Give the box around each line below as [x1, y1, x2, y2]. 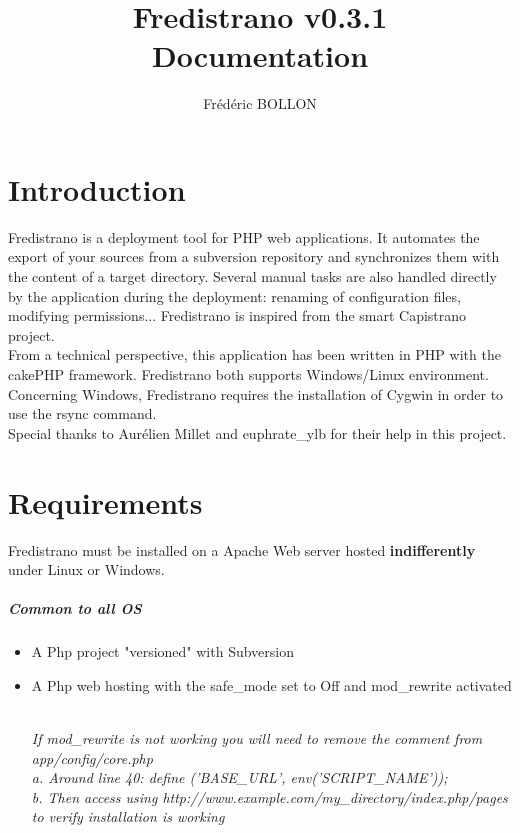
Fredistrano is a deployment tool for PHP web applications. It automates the [8, 226, 480, 247]
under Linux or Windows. [8, 559, 165, 580]
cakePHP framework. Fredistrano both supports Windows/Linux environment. [8, 364, 489, 384]
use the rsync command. [8, 403, 157, 424]
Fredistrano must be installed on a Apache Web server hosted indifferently [8, 539, 476, 560]
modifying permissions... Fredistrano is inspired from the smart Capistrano [8, 305, 467, 326]
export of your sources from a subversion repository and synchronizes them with [8, 246, 500, 267]
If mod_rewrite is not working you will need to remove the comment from [31, 728, 483, 749]
